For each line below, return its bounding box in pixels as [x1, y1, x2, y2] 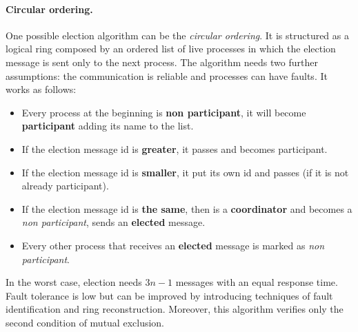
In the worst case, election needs [6, 275, 142, 289]
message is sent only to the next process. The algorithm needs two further [6, 54, 318, 69]
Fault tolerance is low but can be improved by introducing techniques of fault [6, 288, 333, 302]
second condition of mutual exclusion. [6, 315, 165, 329]
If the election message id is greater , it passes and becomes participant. [21, 141, 328, 156]
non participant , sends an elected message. [21, 215, 206, 229]
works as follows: [6, 82, 77, 96]
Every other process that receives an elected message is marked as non [21, 238, 325, 252]
